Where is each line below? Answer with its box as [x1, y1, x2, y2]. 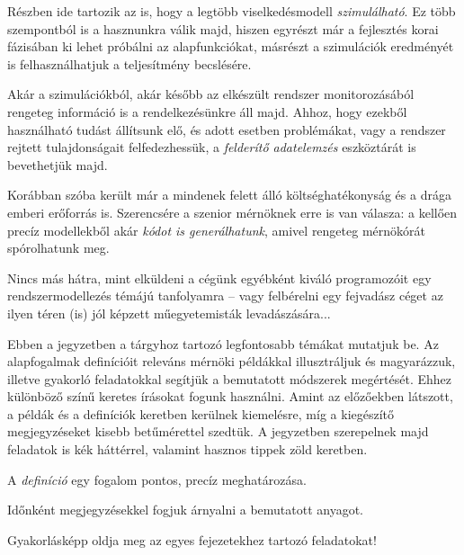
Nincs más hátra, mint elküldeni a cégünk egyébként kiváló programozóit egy [7, 268, 432, 287]
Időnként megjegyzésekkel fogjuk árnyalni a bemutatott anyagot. [7, 500, 364, 519]
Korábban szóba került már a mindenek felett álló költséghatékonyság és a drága [7, 185, 451, 204]
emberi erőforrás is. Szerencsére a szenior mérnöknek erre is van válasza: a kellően [7, 202, 458, 221]
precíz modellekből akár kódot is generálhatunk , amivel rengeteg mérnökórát [7, 220, 425, 239]
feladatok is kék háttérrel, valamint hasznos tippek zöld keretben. [7, 440, 368, 459]
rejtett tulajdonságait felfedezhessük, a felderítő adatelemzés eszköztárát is [7, 138, 416, 157]
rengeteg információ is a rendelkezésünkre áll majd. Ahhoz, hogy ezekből [7, 102, 407, 121]
